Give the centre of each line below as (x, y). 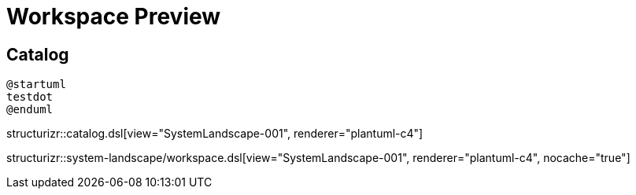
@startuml (36, 85)
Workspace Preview (114, 17)
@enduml (30, 110)
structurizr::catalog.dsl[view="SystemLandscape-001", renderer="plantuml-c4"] (215, 134)
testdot (30, 97)
